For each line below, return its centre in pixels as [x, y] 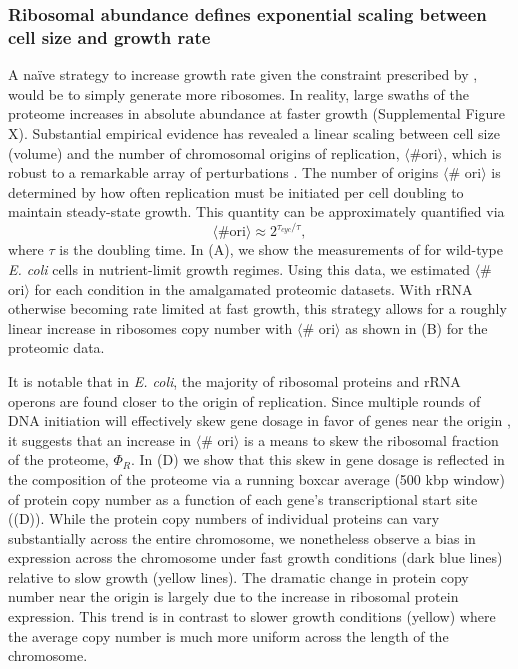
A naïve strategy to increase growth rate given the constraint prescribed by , [243, 74]
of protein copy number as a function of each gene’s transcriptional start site [243, 498]
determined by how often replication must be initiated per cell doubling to [236, 191]
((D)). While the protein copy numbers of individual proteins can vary [224, 518]
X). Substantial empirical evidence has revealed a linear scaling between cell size [254, 132]
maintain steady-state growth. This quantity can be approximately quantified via [256, 211]
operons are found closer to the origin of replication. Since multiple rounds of [244, 400]
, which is [472, 152]
